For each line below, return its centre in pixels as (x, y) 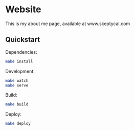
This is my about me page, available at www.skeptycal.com (68, 24)
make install (19, 61)
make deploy (18, 124)
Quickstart (23, 40)
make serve (17, 85)
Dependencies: (21, 52)
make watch (17, 80)
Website (23, 9)
